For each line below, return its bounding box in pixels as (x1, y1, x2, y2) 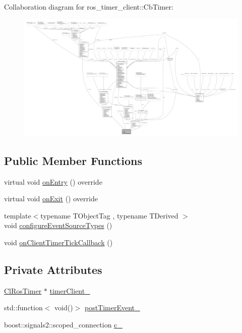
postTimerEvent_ (84, 302, 140, 313)
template (4, 210, 31, 220)
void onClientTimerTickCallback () (4, 237, 113, 248)
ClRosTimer (4, 285, 42, 296)
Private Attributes (4, 262, 102, 277)
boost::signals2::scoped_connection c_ (4, 319, 123, 330)
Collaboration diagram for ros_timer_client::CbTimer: (4, 2, 173, 12)
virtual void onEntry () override (4, 176, 102, 187)
